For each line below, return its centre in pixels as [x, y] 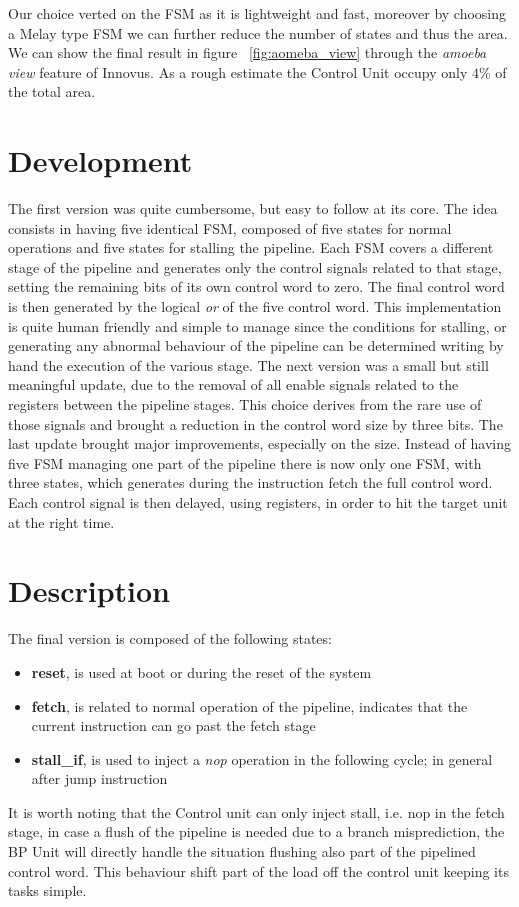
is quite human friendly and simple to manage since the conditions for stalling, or [257, 325]
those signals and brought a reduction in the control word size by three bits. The [255, 423]
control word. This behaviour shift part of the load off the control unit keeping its [258, 870]
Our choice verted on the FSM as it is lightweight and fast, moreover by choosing [257, 13]
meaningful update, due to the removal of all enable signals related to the [233, 384]
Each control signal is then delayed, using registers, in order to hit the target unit [258, 502]
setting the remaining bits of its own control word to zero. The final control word [256, 286]
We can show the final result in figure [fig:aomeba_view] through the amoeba [247, 52]
